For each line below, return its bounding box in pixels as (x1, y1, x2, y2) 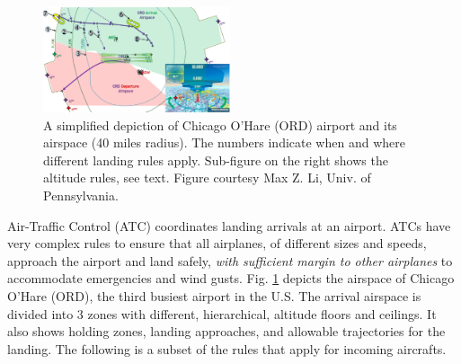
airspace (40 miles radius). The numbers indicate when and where (43, 133, 405, 152)
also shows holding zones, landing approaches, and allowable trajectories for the (7, 322, 446, 341)
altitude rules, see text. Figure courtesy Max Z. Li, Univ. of (43, 168, 371, 187)
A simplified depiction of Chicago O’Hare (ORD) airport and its (43, 115, 397, 134)
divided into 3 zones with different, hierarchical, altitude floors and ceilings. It (7, 304, 437, 323)
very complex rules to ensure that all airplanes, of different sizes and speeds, (7, 234, 427, 253)
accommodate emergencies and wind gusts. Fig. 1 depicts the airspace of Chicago (7, 269, 455, 288)
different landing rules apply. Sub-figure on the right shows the (43, 150, 388, 169)
